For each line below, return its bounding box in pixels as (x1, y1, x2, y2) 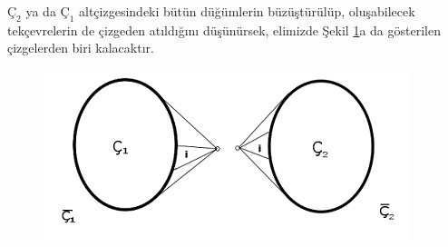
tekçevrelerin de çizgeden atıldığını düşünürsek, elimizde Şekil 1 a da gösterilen (7, 20, 441, 39)
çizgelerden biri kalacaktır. (7, 38, 154, 57)
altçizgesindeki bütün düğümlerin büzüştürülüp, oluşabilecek (79, 2, 415, 20)
